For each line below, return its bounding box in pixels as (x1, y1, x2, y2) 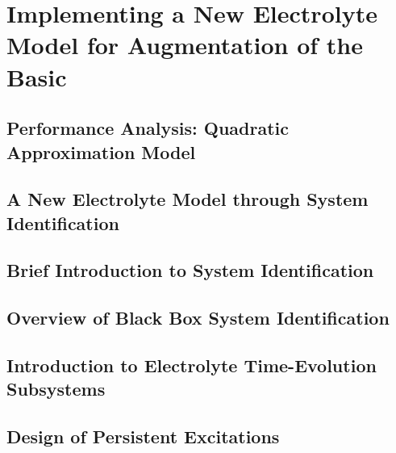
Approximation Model (6, 139, 196, 164)
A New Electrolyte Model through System (6, 187, 369, 212)
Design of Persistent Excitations (6, 424, 280, 449)
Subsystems (6, 376, 106, 401)
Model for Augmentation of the (6, 28, 363, 61)
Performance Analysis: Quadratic (6, 115, 289, 141)
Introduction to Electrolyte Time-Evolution (6, 353, 377, 378)
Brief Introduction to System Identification (6, 258, 374, 283)
